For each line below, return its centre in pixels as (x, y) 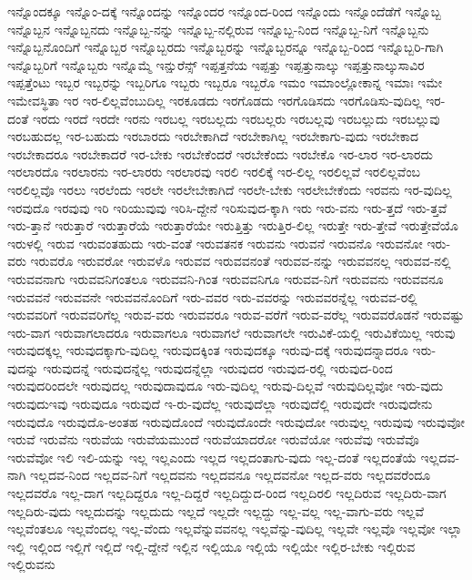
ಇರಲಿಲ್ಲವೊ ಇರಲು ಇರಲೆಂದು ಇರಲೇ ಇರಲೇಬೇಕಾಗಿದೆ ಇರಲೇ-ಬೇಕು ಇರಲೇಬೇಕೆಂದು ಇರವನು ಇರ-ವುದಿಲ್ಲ (230, 189)
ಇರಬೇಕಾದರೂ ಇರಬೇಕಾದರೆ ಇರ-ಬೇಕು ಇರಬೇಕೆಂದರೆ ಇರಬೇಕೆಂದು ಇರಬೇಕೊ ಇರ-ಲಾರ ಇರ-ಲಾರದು (220, 153)
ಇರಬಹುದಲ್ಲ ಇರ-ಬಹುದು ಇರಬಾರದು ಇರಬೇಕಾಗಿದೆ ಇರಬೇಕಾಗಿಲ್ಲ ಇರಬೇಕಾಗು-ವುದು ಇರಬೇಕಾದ (213, 136)
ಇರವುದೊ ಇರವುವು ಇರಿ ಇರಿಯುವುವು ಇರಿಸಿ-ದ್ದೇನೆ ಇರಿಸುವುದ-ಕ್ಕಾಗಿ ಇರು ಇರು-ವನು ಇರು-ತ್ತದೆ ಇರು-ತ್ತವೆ (227, 207)
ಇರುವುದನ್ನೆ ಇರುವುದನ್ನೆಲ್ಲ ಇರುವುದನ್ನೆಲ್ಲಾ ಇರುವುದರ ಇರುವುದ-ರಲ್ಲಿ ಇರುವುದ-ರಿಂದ (218, 367)
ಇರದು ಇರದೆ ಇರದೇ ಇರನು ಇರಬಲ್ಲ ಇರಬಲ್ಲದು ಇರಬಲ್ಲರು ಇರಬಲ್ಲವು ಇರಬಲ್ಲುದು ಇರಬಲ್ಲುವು (236, 118)
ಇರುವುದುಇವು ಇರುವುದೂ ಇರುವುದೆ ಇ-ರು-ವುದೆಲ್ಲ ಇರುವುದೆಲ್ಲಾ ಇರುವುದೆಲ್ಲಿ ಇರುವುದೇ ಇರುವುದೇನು (220, 404)
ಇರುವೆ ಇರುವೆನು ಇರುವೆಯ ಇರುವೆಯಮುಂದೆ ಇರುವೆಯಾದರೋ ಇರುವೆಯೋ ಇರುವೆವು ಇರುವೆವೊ (213, 439)
